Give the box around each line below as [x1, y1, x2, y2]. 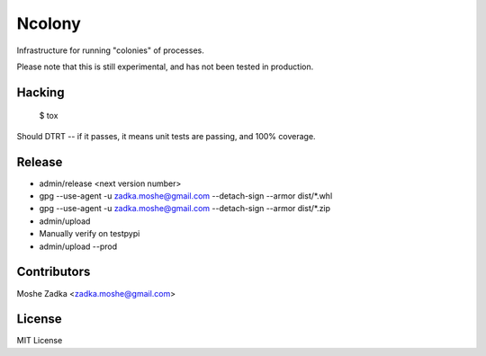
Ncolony [16, 13, 81, 33]
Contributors [16, 264, 91, 280]
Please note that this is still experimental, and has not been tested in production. [16, 61, 314, 72]
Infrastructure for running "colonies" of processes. [16, 45, 204, 56]
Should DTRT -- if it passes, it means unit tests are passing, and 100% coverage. [16, 130, 316, 141]
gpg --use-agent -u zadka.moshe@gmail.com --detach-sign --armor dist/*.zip [39, 203, 331, 214]
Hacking [16, 85, 65, 100]
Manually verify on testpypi [39, 228, 140, 239]
